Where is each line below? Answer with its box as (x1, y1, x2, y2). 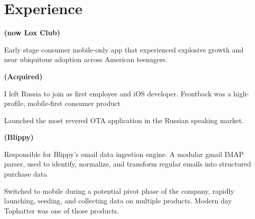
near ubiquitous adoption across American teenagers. (4, 54, 168, 65)
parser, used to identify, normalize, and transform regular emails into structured (4, 158, 251, 169)
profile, (4, 98, 26, 108)
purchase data (4, 169, 47, 179)
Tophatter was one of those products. (4, 205, 119, 215)
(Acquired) (4, 71, 43, 81)
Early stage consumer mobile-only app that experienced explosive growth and (4, 44, 244, 54)
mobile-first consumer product (27, 98, 120, 108)
